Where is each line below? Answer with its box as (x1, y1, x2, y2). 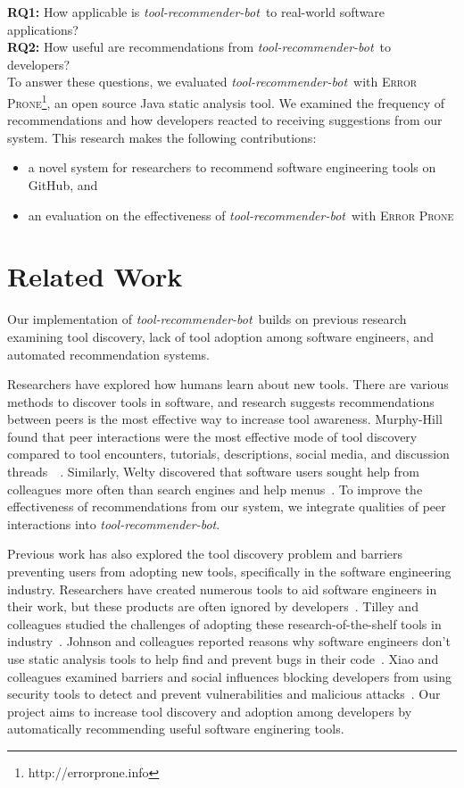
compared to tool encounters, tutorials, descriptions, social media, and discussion (7, 444, 450, 463)
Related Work (7, 258, 183, 294)
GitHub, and (28, 176, 98, 194)
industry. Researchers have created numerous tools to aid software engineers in (7, 579, 437, 598)
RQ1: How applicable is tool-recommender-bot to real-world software (7, 3, 385, 21)
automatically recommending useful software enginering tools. (7, 719, 344, 738)
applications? (7, 20, 79, 38)
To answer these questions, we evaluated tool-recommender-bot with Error (7, 72, 418, 91)
